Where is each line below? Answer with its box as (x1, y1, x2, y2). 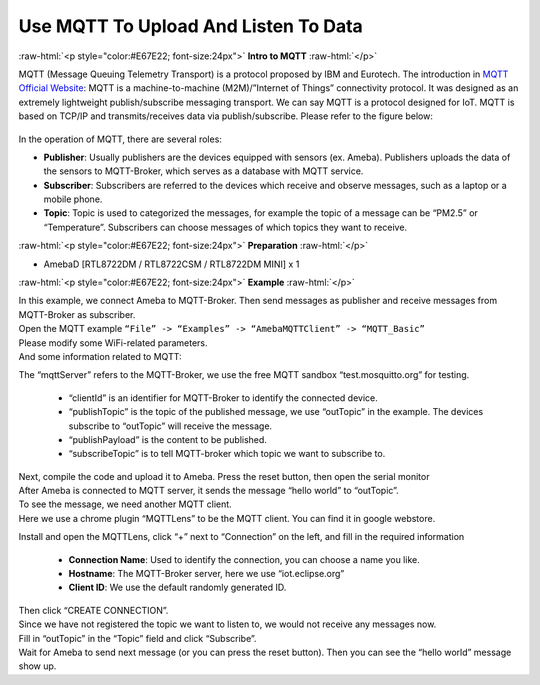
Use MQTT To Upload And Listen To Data (18, 15, 364, 37)
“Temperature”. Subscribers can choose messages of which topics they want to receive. (43, 221, 408, 233)
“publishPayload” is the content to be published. (68, 433, 267, 445)
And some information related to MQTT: (18, 350, 182, 362)
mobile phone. (43, 193, 103, 205)
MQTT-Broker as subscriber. (18, 308, 136, 320)
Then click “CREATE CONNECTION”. (18, 604, 169, 616)
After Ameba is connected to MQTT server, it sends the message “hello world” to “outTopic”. (18, 485, 399, 497)
